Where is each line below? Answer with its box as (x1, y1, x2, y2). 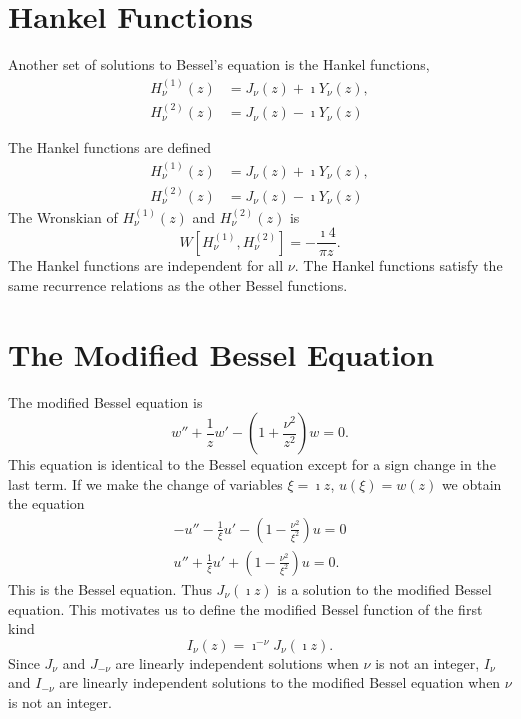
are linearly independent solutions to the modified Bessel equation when (59, 672, 501, 693)
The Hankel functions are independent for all (8, 255, 284, 276)
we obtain (441, 473, 502, 494)
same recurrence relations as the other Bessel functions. (8, 274, 348, 295)
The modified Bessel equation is (8, 391, 203, 412)
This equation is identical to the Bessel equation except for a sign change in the (8, 454, 496, 475)
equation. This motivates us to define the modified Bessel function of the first (8, 598, 483, 619)
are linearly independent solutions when (115, 652, 359, 673)
